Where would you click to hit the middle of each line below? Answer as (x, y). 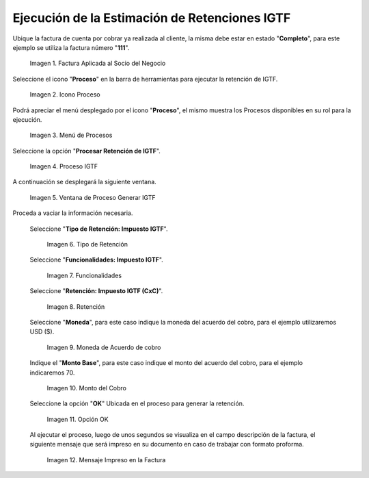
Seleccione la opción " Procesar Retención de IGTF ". (86, 151)
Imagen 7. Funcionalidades (84, 275)
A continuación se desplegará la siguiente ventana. (84, 182)
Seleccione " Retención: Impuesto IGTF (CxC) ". (96, 291)
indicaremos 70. (52, 373)
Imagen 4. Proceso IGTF (64, 166)
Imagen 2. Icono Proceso (65, 95)
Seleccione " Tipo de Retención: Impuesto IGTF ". (99, 229)
